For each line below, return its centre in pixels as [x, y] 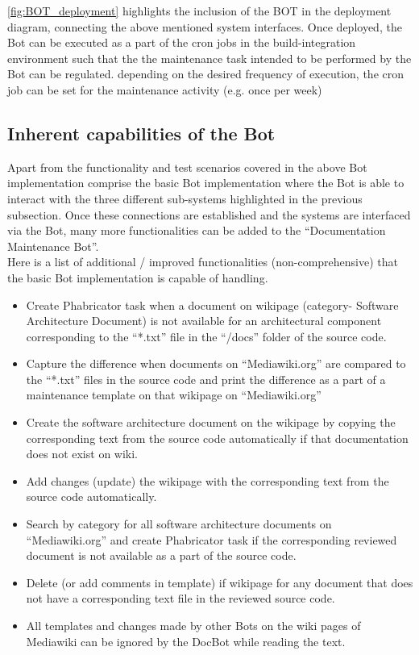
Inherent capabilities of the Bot [141, 133]
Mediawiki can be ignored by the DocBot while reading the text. [186, 641]
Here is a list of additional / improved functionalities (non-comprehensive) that [203, 262]
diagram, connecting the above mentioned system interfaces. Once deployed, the [205, 26]
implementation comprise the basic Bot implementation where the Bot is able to [206, 183]
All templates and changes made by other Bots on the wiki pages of [193, 626]
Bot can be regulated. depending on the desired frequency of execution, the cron [205, 74]
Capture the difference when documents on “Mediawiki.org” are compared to [216, 363]
